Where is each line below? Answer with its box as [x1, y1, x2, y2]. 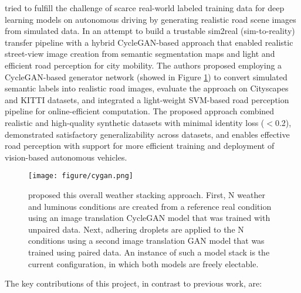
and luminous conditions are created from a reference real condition [28, 200, 272, 212]
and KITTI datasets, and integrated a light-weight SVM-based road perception [5, 93, 289, 105]
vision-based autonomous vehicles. [5, 151, 127, 163]
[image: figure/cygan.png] [28, 172, 133, 180]
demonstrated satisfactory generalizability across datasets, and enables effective [5, 128, 290, 140]
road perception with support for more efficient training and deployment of [5, 139, 275, 152]
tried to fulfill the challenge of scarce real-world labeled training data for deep [5, 2, 285, 13]
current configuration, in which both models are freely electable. [28, 257, 259, 270]
